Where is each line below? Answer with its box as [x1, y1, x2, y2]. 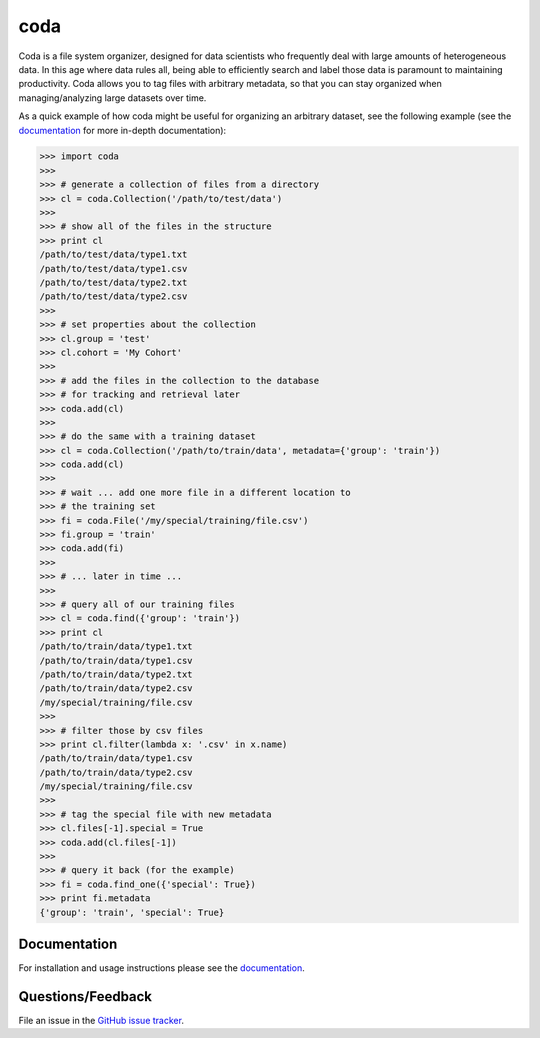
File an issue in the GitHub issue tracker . [18, 1014, 185, 1026]
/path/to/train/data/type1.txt [39, 641, 194, 652]
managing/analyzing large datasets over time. [18, 91, 207, 104]
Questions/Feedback [18, 988, 153, 1005]
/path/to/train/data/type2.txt [39, 668, 194, 680]
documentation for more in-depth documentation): [18, 124, 227, 136]
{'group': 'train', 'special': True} [39, 906, 225, 918]
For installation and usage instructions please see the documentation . [18, 962, 305, 974]
